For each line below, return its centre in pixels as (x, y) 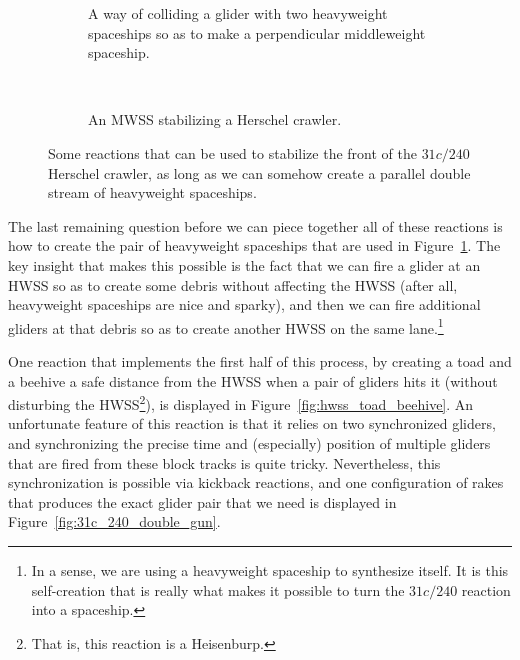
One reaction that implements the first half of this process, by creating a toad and (260, 360)
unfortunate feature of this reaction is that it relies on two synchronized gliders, (252, 423)
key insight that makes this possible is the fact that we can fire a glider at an (244, 264)
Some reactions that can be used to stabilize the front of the (232, 152)
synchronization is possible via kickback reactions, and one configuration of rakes (256, 482)
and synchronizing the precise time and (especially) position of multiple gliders (249, 443)
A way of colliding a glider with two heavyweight (238, 13)
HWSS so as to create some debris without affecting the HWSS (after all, (233, 284)
